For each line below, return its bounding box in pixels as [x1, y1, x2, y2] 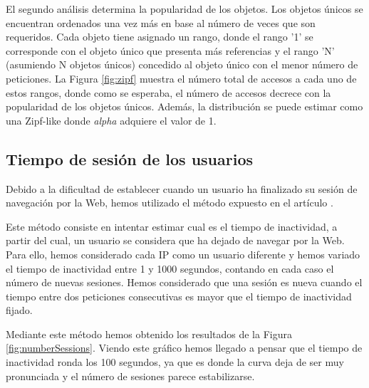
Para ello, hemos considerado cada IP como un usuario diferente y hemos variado [6, 246, 360, 261]
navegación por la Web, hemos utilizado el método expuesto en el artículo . [6, 195, 333, 210]
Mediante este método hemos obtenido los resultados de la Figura [6, 326, 292, 341]
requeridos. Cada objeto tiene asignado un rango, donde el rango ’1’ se [6, 29, 313, 44]
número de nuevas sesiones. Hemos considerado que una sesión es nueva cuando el [6, 275, 363, 290]
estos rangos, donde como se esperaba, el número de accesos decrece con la [6, 85, 331, 100]
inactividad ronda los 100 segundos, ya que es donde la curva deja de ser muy [6, 355, 344, 369]
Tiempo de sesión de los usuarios [6, 147, 254, 169]
